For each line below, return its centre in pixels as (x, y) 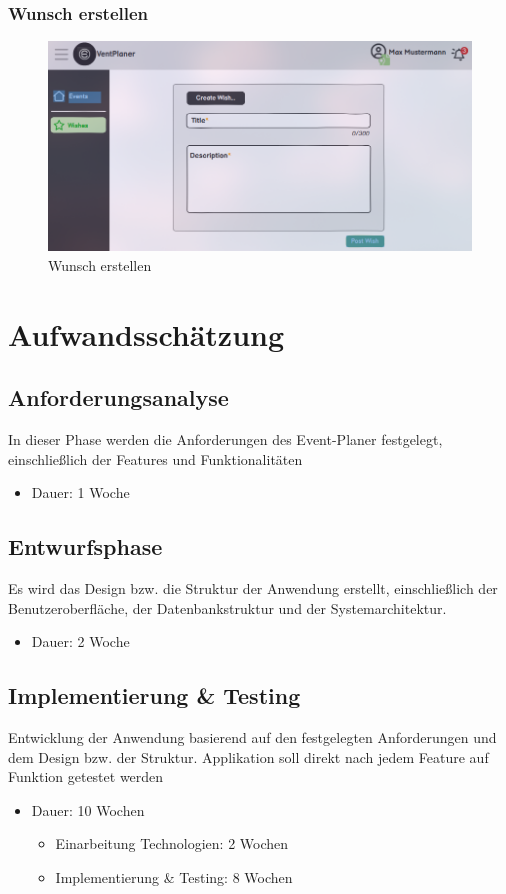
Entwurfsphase (85, 546)
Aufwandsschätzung (146, 333)
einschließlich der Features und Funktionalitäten (155, 458)
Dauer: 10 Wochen (88, 809)
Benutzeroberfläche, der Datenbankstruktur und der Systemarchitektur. (227, 607)
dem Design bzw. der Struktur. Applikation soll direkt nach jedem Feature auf (248, 756)
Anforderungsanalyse (118, 397)
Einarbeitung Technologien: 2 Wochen (172, 843)
